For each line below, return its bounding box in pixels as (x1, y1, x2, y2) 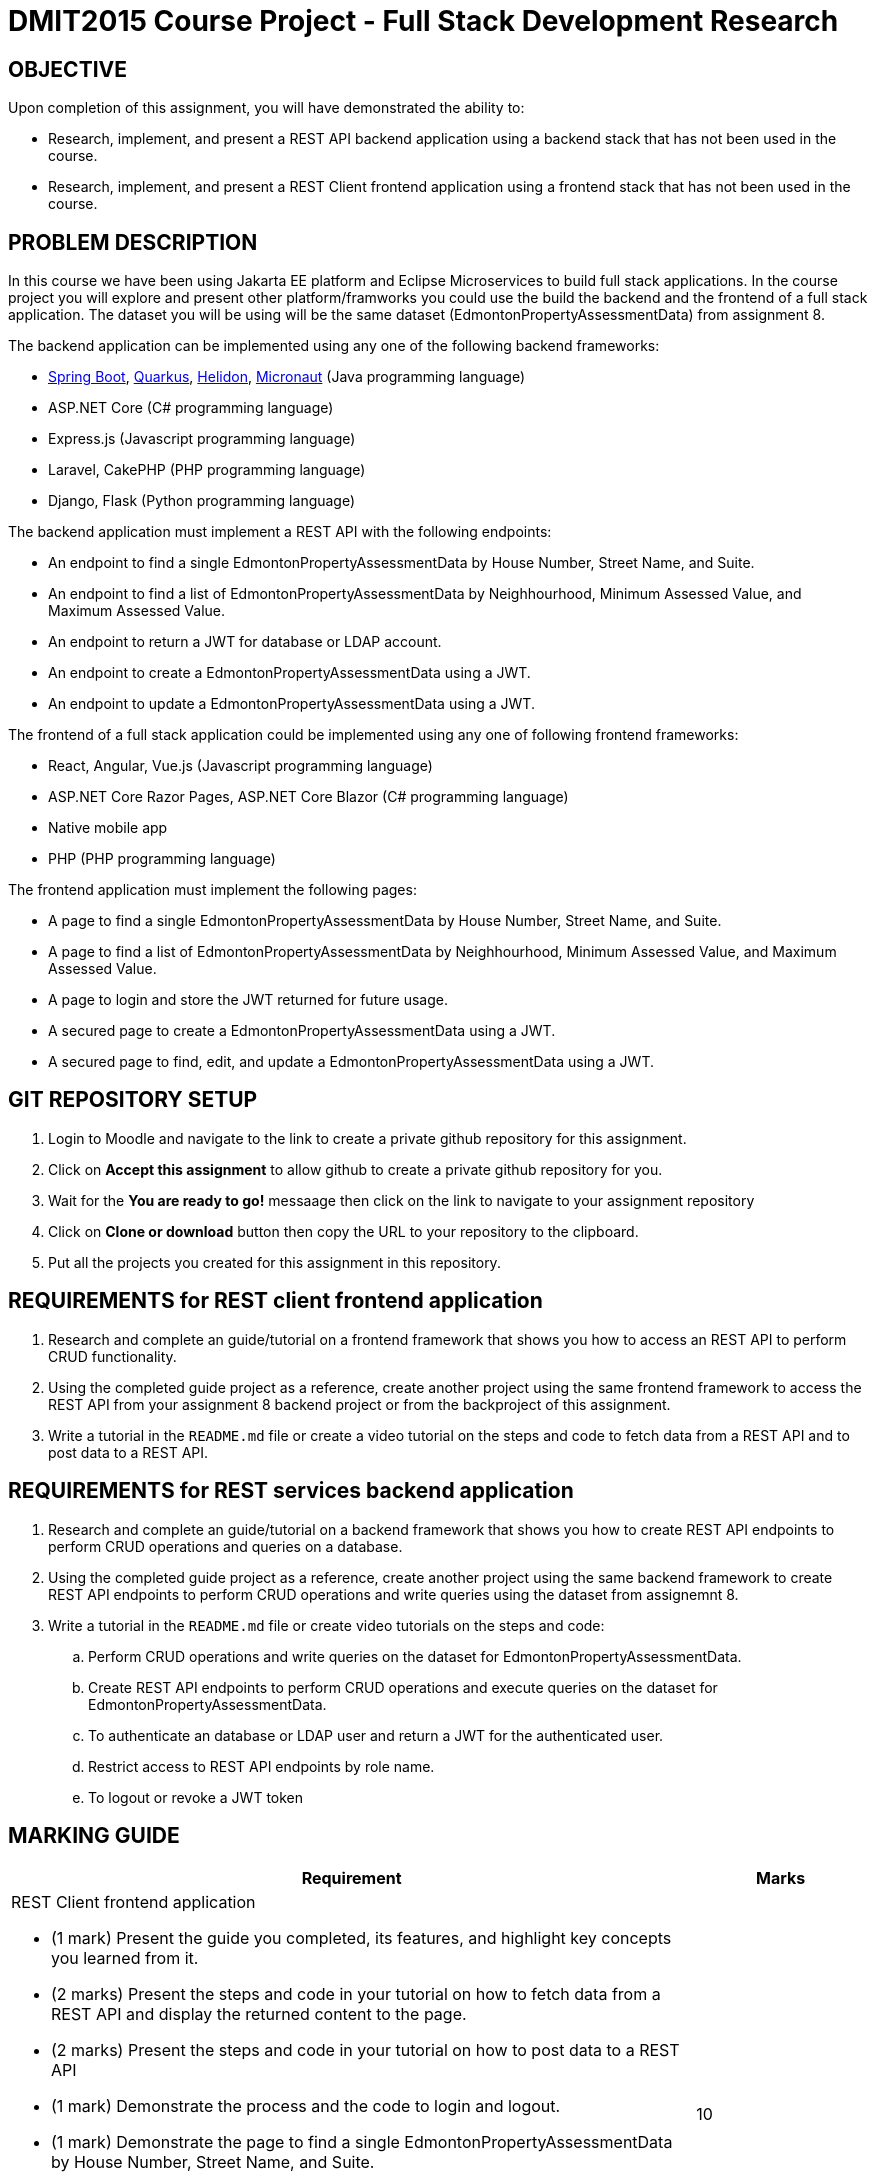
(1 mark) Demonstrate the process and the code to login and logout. (51, 2096, 561, 2117)
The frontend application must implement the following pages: (8, 881, 417, 899)
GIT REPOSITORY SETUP (8, 1087, 258, 1113)
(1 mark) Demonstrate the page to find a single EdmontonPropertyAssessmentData (51, 2132, 673, 2153)
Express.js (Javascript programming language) (48, 430, 356, 448)
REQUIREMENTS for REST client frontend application (8, 1288, 543, 1314)
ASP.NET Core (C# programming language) (48, 399, 334, 417)
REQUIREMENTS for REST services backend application (8, 1478, 574, 1504)
